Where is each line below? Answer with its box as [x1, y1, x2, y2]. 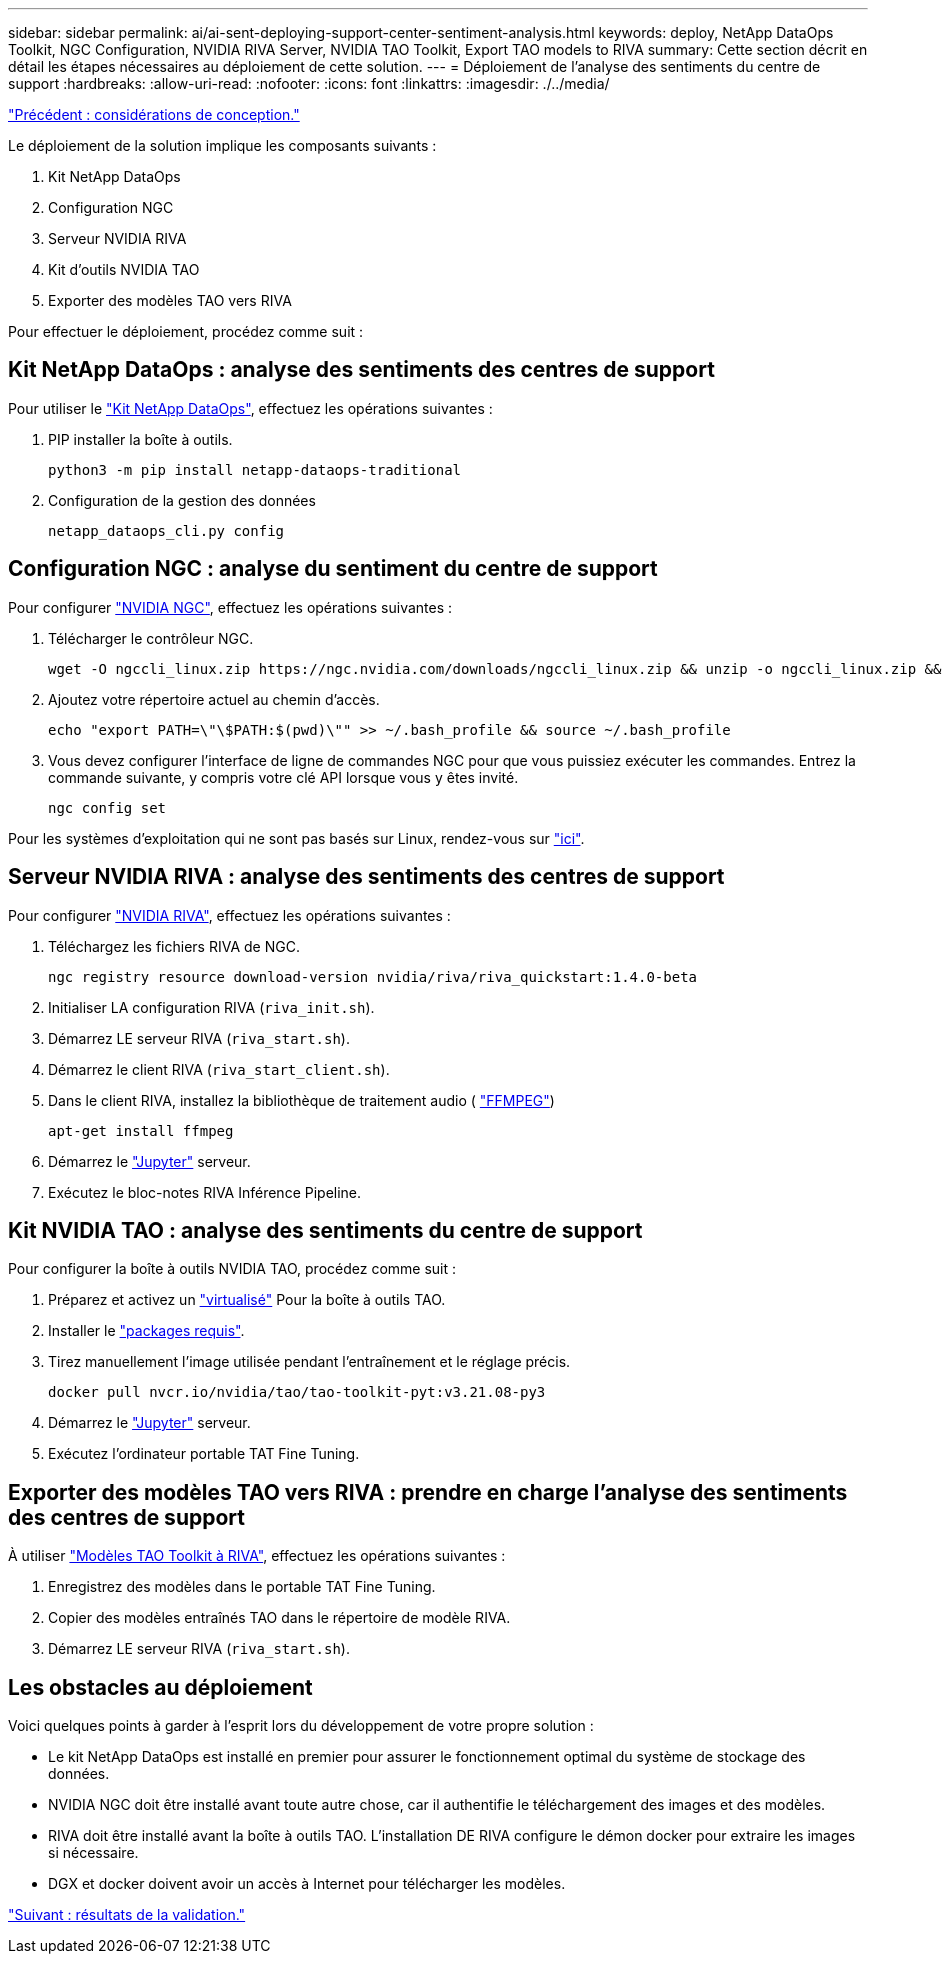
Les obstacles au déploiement [8, 1674, 313, 1700]
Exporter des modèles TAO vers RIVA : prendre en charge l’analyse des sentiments [8, 1479, 848, 1505]
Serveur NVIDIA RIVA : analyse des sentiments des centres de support [8, 864, 725, 890]
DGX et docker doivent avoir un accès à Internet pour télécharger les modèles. [48, 1875, 566, 1893]
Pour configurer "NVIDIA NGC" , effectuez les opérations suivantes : [8, 598, 453, 616]
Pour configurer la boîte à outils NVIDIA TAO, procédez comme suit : [8, 1260, 457, 1278]
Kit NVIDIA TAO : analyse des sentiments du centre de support [8, 1217, 643, 1243]
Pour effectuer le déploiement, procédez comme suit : [8, 323, 364, 340]
